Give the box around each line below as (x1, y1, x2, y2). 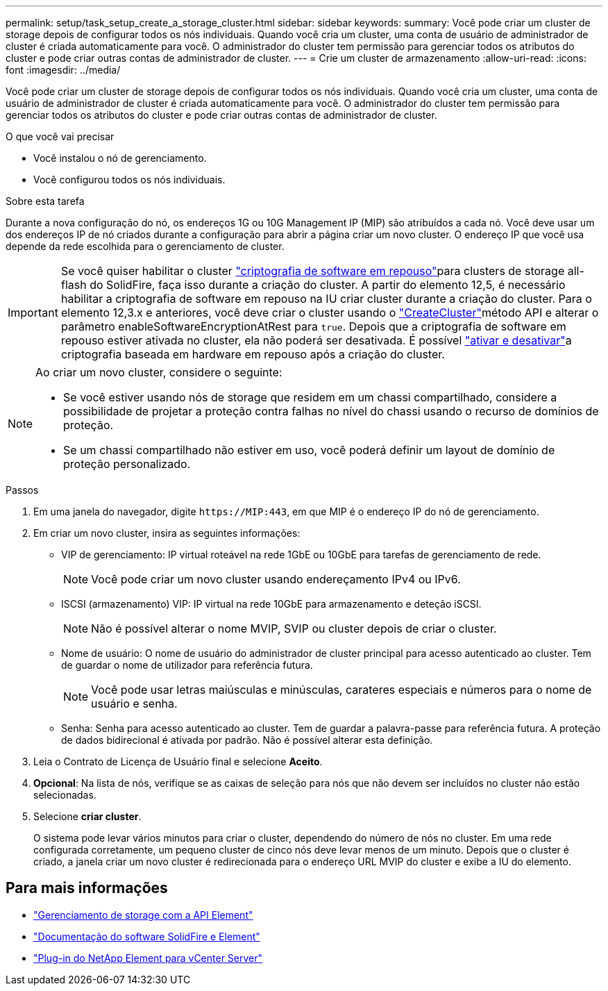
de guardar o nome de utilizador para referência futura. (61, 659, 313, 671)
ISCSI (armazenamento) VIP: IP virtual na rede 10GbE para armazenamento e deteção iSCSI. (61, 598, 482, 610)
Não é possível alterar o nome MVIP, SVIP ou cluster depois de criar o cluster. (91, 622, 497, 635)
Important (8, 306, 58, 319)
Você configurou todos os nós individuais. (33, 174, 226, 185)
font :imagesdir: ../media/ (6, 64, 121, 76)
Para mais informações (6, 879, 168, 897)
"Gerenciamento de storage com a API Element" (33, 908, 253, 921)
